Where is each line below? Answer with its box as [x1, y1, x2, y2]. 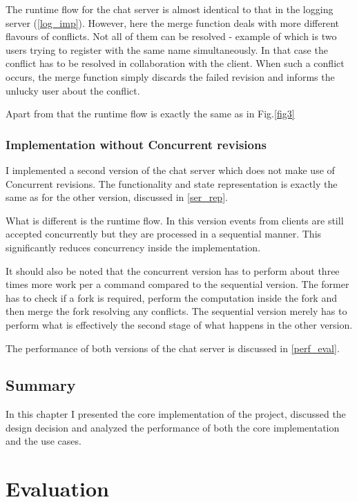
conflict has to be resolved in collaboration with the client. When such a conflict [6, 56, 345, 70]
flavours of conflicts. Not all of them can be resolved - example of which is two [6, 29, 337, 44]
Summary [6, 374, 76, 396]
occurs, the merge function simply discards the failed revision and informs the [6, 69, 335, 84]
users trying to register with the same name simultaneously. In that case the [6, 42, 328, 57]
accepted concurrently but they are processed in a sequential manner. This [6, 226, 322, 241]
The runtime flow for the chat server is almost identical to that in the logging [6, 2, 334, 16]
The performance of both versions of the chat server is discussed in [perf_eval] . [6, 340, 340, 355]
